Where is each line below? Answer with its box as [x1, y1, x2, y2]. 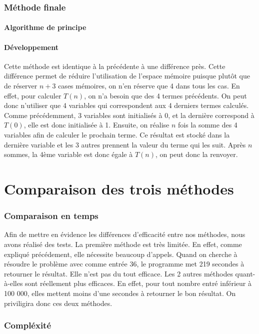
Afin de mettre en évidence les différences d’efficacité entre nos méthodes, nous [4, 229, 245, 239]
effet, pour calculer [4, 90, 61, 100]
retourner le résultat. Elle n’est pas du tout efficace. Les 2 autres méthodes [4, 268, 233, 278]
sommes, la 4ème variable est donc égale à [4, 149, 133, 159]
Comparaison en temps [4, 209, 98, 222]
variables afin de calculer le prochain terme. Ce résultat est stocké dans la [4, 129, 230, 139]
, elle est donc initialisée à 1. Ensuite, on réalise [23, 119, 169, 130]
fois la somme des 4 [178, 119, 237, 130]
